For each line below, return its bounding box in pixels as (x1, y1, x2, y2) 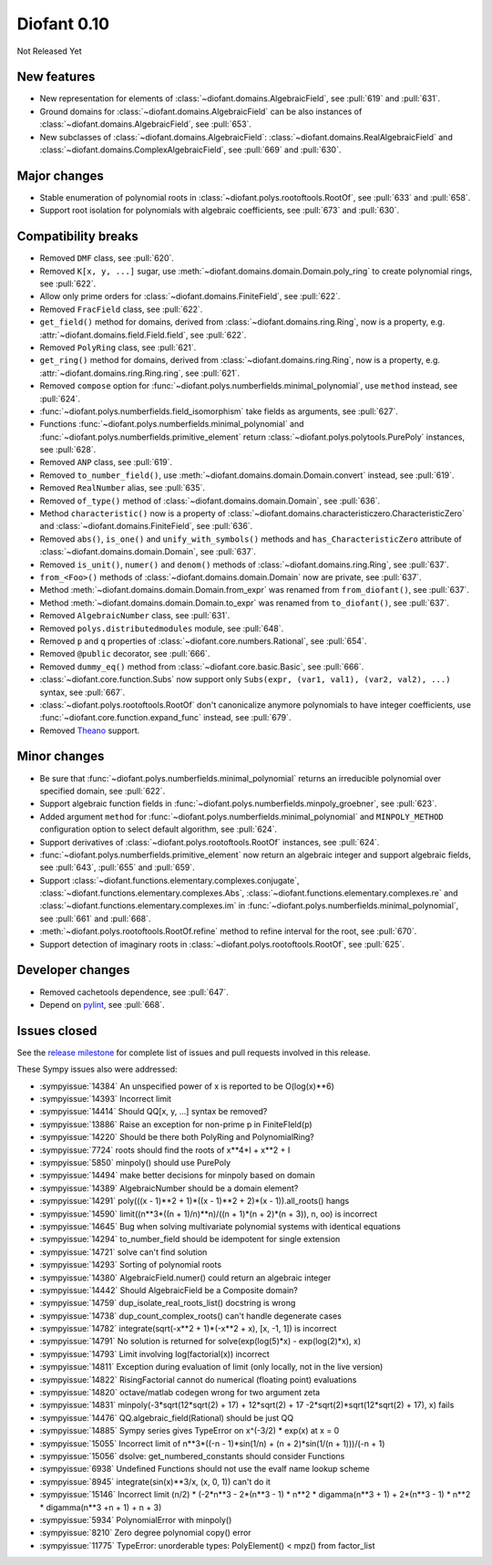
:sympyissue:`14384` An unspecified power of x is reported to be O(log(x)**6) (39, 1081, 334, 1092)
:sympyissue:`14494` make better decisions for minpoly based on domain (39, 1170, 315, 1181)
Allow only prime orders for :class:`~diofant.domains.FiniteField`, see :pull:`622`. (39, 291, 341, 302)
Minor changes (16, 749, 105, 764)
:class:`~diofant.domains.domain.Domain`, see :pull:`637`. (39, 546, 257, 557)
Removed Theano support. (39, 725, 140, 736)
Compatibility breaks (16, 229, 138, 244)
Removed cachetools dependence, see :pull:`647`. (39, 986, 229, 998)
